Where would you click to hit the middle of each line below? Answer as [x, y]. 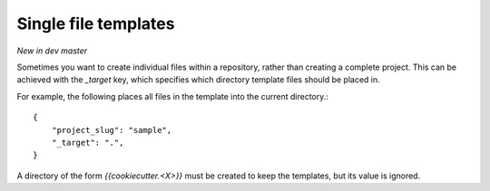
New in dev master [52, 51]
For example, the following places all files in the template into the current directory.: [172, 96]
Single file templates [96, 24]
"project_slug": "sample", [112, 130]
